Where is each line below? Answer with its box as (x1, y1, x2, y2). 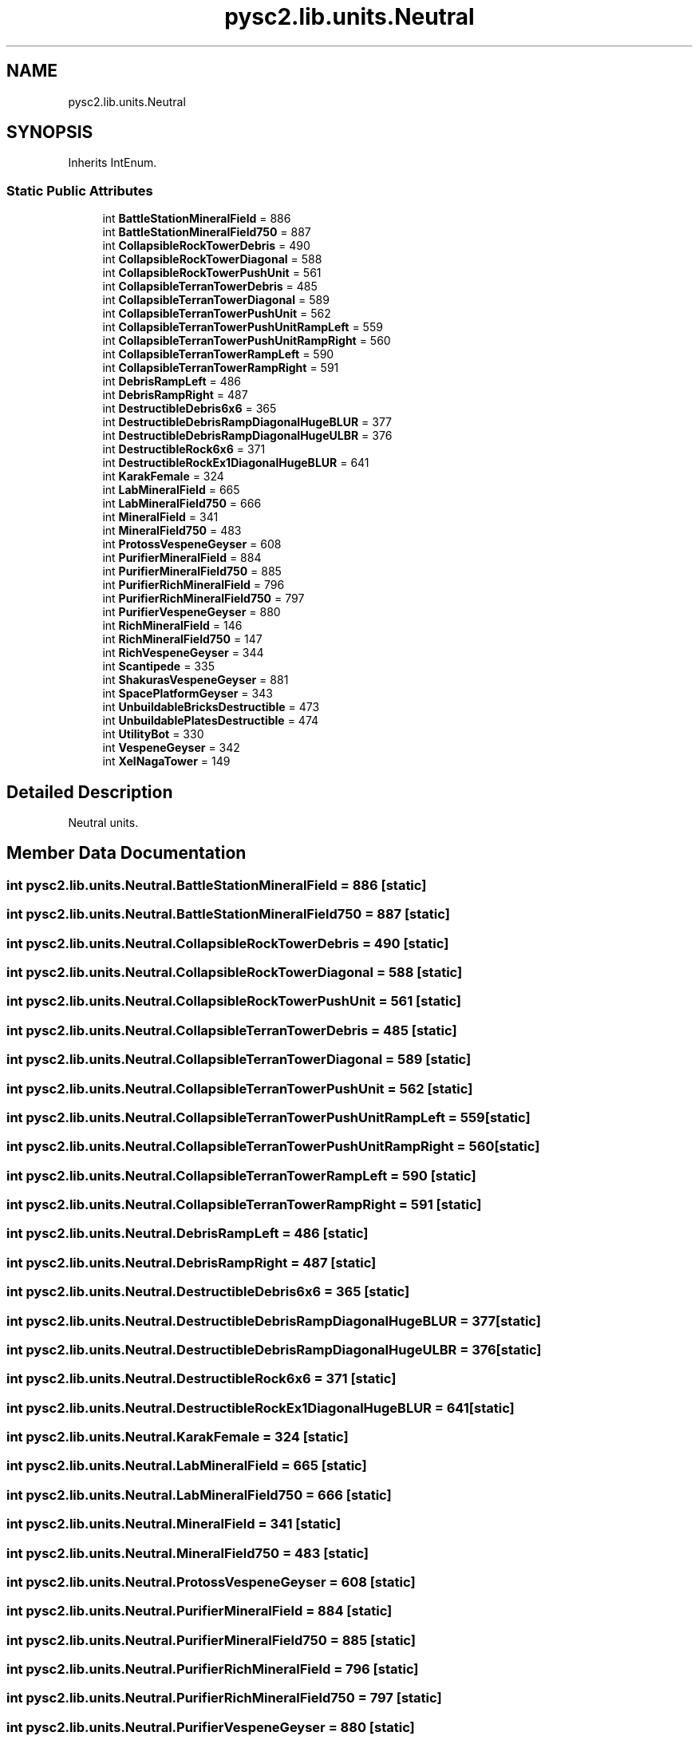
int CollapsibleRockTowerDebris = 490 (102, 239, 310, 253)
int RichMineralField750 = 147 (102, 632, 263, 647)
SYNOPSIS (6, 122, 93, 143)
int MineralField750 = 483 (102, 524, 242, 538)
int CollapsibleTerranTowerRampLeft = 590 (102, 347, 334, 362)
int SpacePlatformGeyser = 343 (102, 686, 273, 701)
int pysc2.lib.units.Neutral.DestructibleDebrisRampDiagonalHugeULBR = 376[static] (6, 1341, 542, 1358)
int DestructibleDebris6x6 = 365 (102, 401, 277, 416)
